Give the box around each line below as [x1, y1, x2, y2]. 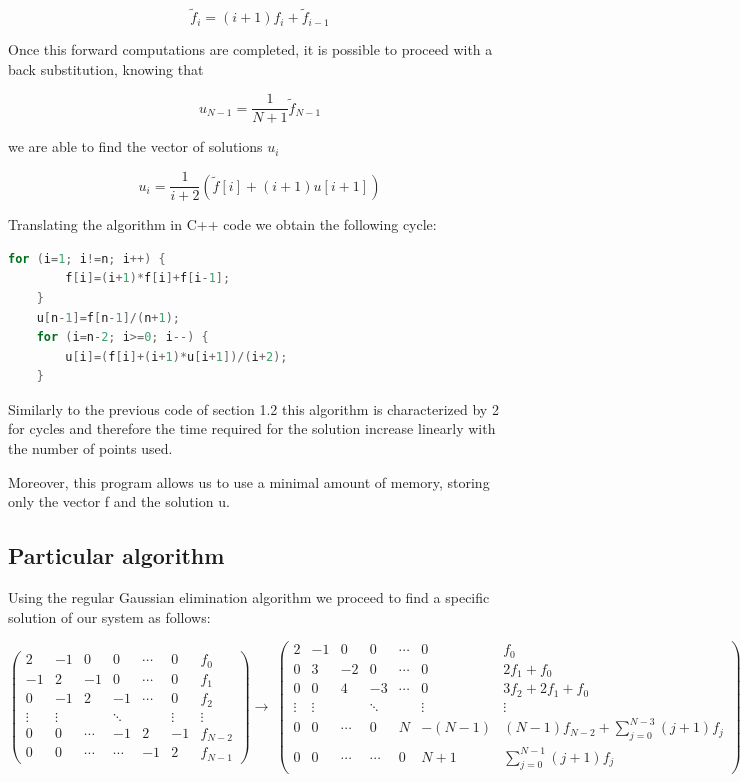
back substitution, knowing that [8, 58, 204, 79]
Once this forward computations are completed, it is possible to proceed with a [8, 39, 493, 60]
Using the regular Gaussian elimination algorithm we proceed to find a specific [8, 587, 490, 608]
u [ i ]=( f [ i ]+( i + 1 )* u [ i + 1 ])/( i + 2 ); [65, 349, 288, 364]
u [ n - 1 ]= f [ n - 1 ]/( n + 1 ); [36, 310, 180, 325]
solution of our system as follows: [8, 606, 211, 627]
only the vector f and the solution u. [8, 491, 230, 512]
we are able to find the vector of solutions [8, 136, 263, 157]
